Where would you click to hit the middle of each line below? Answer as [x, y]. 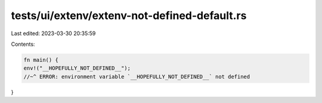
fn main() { [41, 60]
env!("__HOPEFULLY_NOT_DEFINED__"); [77, 68]
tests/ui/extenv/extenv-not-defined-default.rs [129, 15]
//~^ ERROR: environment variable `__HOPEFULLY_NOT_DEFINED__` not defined [137, 77]
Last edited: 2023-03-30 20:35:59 [53, 33]
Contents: [23, 44]
